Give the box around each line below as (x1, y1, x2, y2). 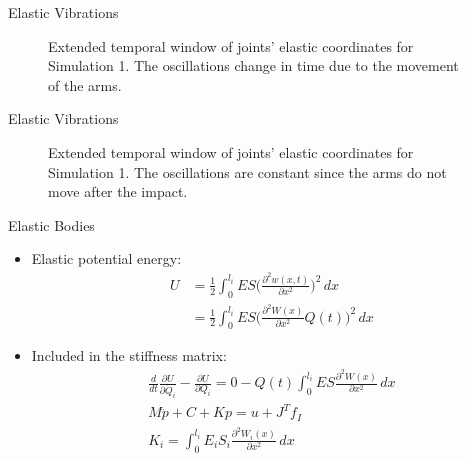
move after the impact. (48, 181, 188, 202)
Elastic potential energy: (31, 248, 182, 269)
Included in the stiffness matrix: (31, 345, 227, 366)
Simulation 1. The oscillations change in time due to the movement (48, 55, 459, 76)
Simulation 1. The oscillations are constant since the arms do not (48, 161, 447, 182)
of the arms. (48, 74, 122, 95)
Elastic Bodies (8, 214, 95, 235)
